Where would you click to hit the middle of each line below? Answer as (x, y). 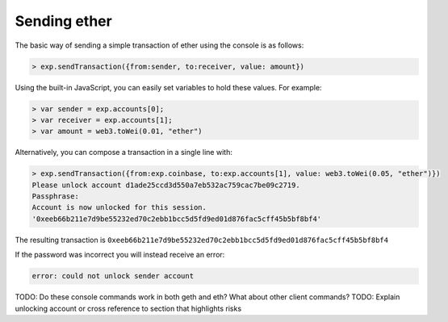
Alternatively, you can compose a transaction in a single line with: (124, 153)
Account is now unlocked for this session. (119, 207)
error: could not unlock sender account (113, 276)
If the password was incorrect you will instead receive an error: (120, 255)
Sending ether (63, 21)
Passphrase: (56, 197)
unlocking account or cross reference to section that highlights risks (128, 308)
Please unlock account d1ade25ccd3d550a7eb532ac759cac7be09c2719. (166, 185)
